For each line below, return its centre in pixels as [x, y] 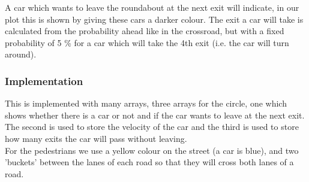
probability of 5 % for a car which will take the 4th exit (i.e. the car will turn [147, 42]
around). [21, 54]
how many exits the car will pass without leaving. [96, 138]
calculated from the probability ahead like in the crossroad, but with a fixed [145, 31]
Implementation [44, 81]
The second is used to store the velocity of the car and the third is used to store [152, 127]
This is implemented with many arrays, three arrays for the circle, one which [146, 103]
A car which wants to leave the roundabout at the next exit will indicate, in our [152, 7]
